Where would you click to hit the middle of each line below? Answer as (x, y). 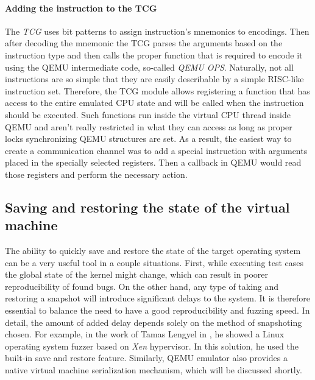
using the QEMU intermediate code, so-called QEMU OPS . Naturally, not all (149, 67)
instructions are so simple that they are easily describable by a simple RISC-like (154, 79)
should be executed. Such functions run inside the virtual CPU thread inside (148, 114)
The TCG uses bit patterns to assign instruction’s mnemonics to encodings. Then (157, 31)
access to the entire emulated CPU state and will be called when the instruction (154, 103)
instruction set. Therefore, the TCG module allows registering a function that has (157, 90)
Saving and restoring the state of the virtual (147, 207)
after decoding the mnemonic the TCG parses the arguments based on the (144, 43)
